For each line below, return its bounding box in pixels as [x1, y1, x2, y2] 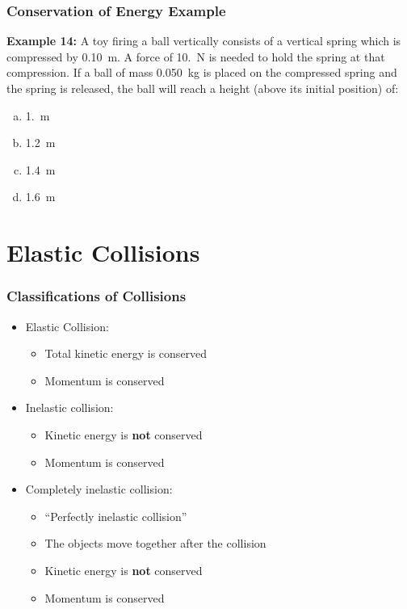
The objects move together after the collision [44, 535, 266, 552]
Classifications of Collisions [6, 286, 187, 306]
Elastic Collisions [6, 236, 200, 269]
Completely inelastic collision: [25, 481, 173, 498]
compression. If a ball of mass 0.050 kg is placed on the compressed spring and [6, 64, 397, 81]
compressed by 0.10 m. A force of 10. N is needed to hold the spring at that [6, 48, 385, 65]
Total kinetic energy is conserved [44, 345, 208, 362]
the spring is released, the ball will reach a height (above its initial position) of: [6, 80, 399, 96]
